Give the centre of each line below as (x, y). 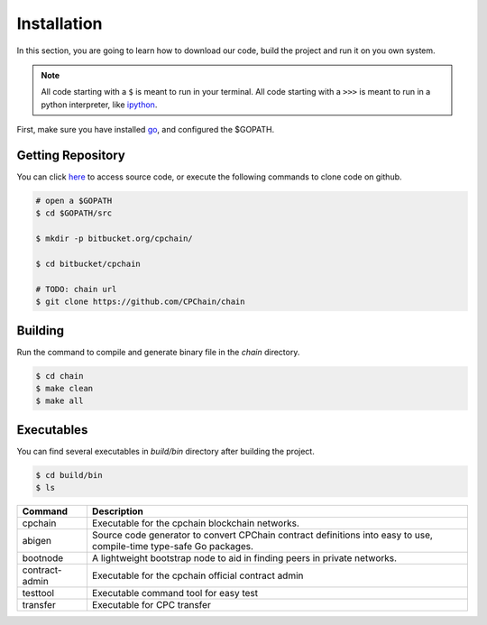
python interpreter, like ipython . (99, 105)
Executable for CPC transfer (151, 605)
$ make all (60, 401)
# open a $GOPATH (74, 201)
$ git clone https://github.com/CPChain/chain (140, 302)
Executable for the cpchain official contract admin (198, 575)
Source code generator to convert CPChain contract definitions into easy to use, (262, 535)
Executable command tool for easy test (175, 593)
